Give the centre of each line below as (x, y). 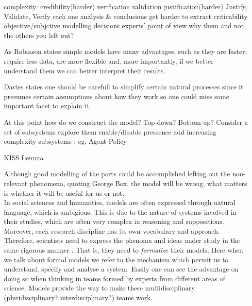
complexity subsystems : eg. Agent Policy (66, 141)
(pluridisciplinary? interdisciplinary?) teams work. (78, 297)
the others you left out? (39, 35)
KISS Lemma (24, 157)
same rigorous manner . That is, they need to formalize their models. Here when (124, 250)
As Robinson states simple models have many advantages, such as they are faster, (126, 51)
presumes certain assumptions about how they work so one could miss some (117, 96)
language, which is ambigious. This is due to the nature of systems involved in (120, 212)
